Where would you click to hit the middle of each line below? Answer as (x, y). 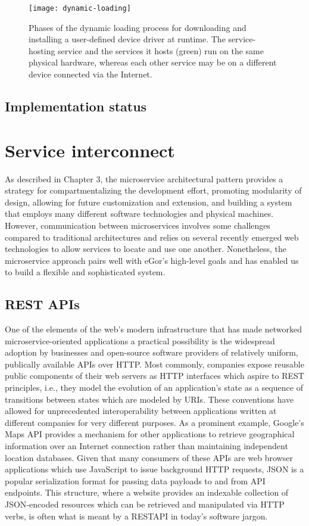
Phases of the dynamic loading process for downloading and (138, 27)
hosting (42, 50)
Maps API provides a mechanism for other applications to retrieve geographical (150, 434)
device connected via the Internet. (90, 74)
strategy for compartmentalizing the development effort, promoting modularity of (153, 190)
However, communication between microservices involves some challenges (138, 225)
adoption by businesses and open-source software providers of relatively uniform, (152, 352)
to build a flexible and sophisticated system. (85, 272)
